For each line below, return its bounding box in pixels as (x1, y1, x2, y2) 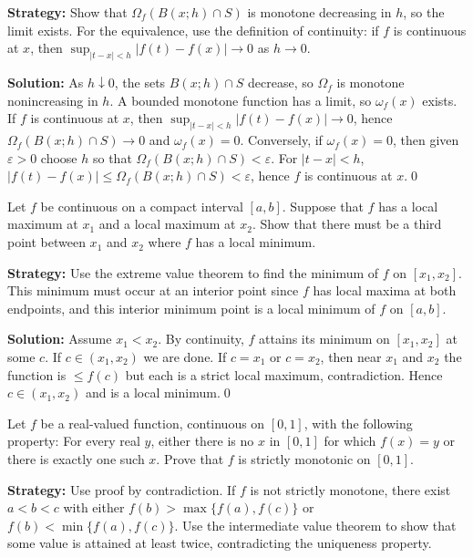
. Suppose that (282, 196, 364, 215)
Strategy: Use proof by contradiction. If (7, 480, 236, 499)
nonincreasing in (7, 90, 98, 109)
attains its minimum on (259, 329, 390, 348)
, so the (403, 3, 445, 21)
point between (7, 232, 86, 252)
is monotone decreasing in (247, 3, 392, 21)
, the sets (114, 73, 166, 92)
